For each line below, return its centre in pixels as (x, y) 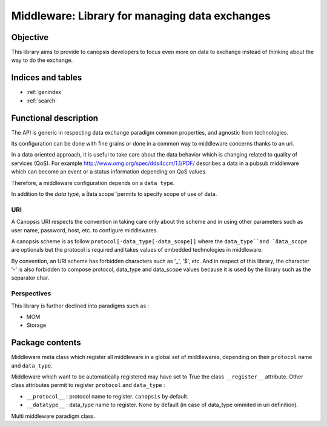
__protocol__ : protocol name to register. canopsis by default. (107, 396)
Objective (30, 37)
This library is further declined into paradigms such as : (80, 306)
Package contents (46, 343)
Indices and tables (47, 78)
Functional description (55, 118)
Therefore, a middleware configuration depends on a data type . (93, 183)
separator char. (30, 278)
